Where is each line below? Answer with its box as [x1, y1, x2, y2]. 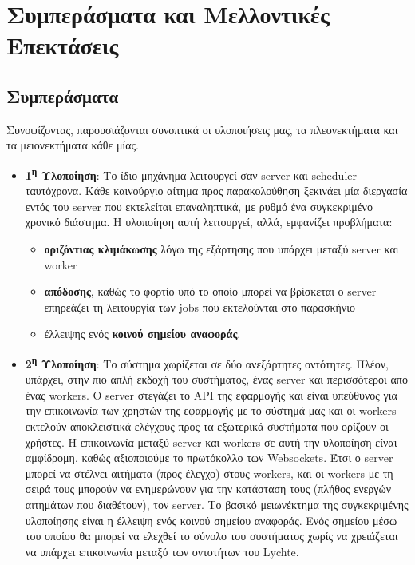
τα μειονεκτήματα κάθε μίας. [6, 137, 140, 153]
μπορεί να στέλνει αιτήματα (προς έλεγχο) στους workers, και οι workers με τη [25, 464, 393, 481]
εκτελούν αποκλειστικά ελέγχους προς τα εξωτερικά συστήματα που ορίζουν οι [25, 417, 389, 434]
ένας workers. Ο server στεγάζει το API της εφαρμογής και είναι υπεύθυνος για [25, 386, 397, 403]
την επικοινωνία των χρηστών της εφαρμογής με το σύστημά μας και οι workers [25, 402, 397, 419]
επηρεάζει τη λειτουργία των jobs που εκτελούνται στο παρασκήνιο [44, 298, 355, 315]
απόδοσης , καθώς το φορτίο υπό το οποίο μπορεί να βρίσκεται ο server [44, 283, 377, 300]
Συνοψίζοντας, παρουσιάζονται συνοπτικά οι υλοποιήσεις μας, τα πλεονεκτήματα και [6, 121, 398, 137]
